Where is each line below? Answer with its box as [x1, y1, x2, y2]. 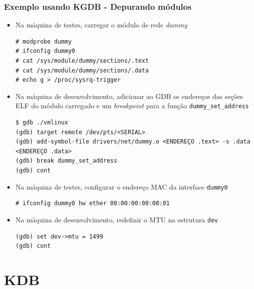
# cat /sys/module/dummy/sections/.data [15, 67, 149, 74]
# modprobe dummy [15, 38, 72, 45]
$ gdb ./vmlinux [15, 119, 69, 126]
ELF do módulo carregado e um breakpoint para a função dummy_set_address [15, 100, 249, 111]
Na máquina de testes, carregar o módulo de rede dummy [15, 20, 187, 30]
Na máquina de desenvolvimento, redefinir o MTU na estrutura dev [15, 214, 218, 224]
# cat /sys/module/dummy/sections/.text [15, 57, 149, 64]
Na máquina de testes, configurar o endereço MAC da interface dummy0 [15, 181, 228, 192]
